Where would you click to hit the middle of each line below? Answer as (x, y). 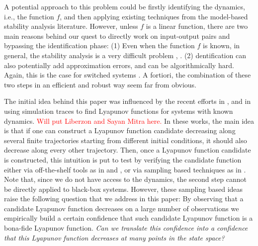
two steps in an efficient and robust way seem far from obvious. (100, 84)
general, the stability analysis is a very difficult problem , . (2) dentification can (125, 55)
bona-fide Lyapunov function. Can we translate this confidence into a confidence (126, 228)
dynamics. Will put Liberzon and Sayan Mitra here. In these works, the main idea (129, 121)
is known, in (221, 45)
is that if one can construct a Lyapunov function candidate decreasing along (120, 130)
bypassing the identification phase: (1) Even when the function (99, 45)
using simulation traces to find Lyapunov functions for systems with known (119, 111)
